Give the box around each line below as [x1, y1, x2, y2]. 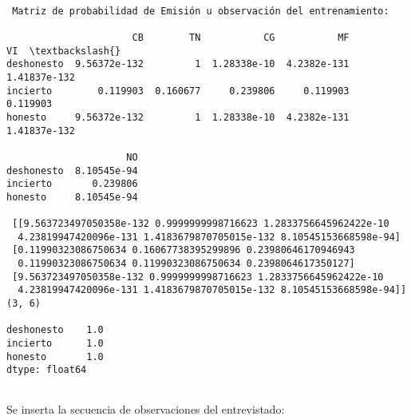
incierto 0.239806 [6, 178, 138, 190]
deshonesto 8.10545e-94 [6, 164, 138, 176]
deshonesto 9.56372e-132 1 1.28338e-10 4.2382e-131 [6, 58, 350, 70]
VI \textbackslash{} [6, 45, 121, 57]
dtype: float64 [6, 364, 87, 376]
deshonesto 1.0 [6, 324, 104, 336]
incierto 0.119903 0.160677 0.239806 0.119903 [6, 85, 350, 97]
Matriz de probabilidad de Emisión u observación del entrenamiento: [12, 5, 389, 17]
